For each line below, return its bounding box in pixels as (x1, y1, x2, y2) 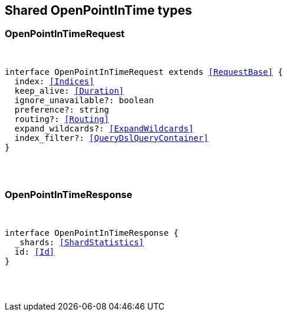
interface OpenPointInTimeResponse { (5, 228, 179, 238)
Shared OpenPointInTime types (5, 3, 192, 18)
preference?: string (14, 104, 110, 114)
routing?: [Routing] (14, 114, 110, 124)
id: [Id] (14, 246, 55, 256)
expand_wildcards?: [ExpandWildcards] (14, 123, 194, 133)
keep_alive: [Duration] (14, 85, 124, 96)
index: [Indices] (14, 76, 94, 86)
